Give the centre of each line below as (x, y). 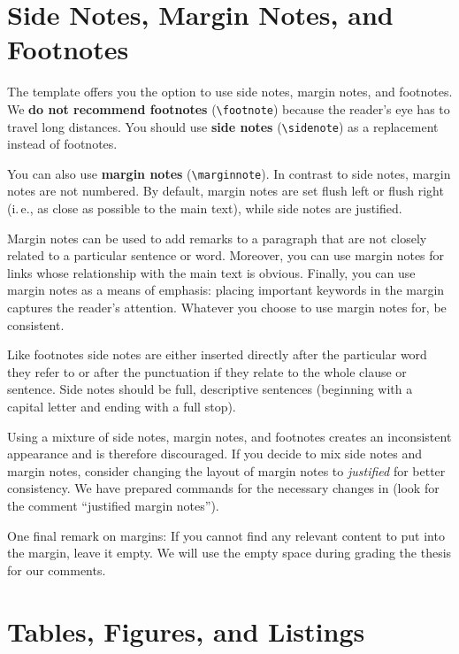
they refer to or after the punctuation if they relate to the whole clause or (207, 371)
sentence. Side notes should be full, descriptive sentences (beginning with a (210, 389)
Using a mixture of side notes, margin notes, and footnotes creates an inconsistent (229, 436)
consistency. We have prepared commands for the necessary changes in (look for (223, 488)
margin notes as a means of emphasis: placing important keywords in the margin (226, 290)
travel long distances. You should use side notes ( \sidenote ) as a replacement (223, 126)
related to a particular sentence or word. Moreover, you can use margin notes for (226, 255)
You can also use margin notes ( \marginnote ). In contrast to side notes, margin (229, 173)
